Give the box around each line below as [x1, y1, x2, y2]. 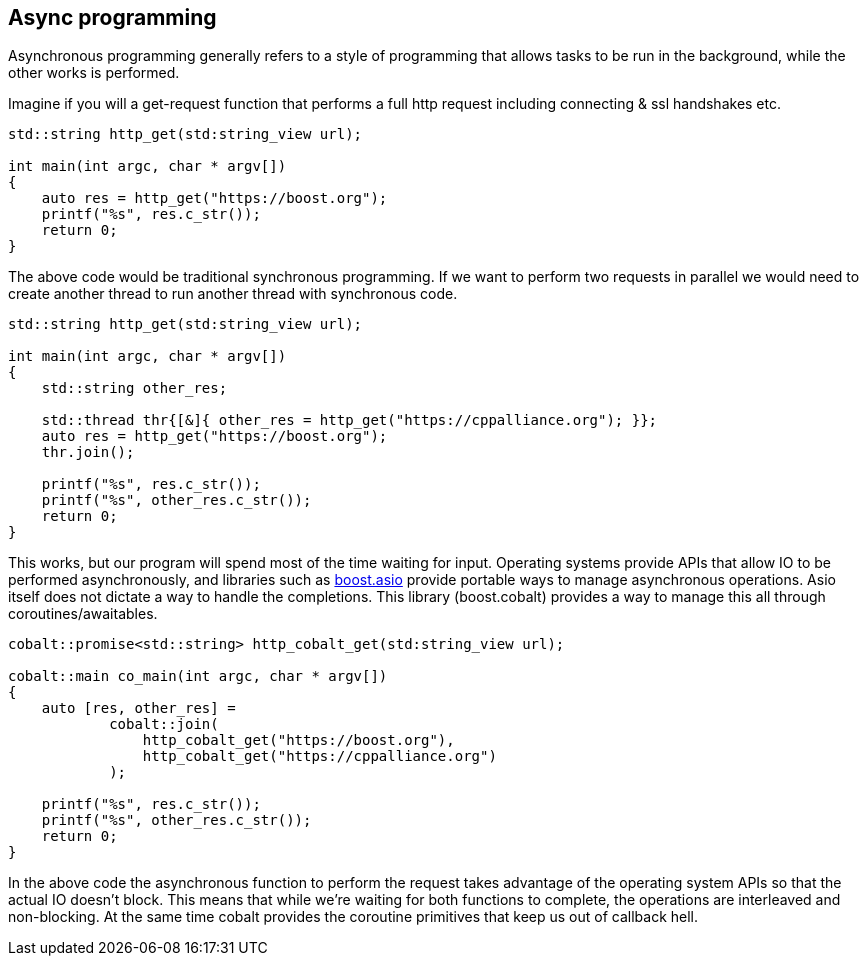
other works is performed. [8, 64, 180, 82]
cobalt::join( [109, 716, 219, 733]
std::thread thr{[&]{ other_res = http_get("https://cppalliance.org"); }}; [41, 412, 658, 429]
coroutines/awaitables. [8, 605, 158, 623]
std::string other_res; [41, 380, 228, 397]
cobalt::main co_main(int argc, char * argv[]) [8, 668, 388, 685]
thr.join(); [41, 444, 135, 461]
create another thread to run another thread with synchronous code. [8, 285, 458, 303]
